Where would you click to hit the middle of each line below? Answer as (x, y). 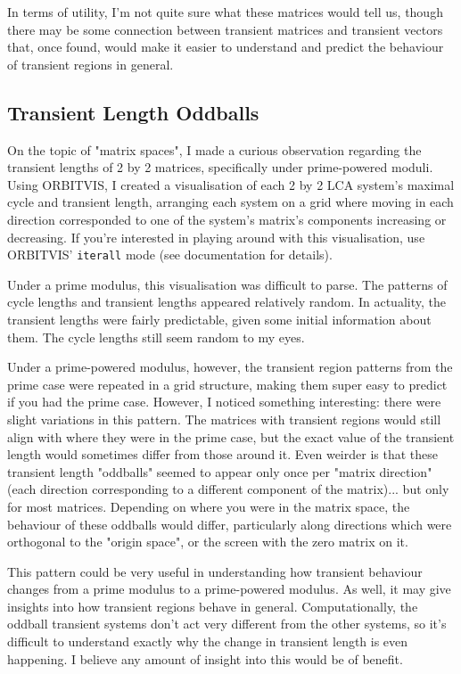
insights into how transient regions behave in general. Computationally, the (213, 606)
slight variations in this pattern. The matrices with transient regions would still (224, 419)
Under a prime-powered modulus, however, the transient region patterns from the (230, 367)
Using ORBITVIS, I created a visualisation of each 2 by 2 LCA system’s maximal (231, 184)
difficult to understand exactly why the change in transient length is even (208, 641)
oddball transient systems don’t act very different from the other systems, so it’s (227, 624)
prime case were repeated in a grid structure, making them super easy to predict (227, 384)
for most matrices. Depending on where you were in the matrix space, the (209, 506)
